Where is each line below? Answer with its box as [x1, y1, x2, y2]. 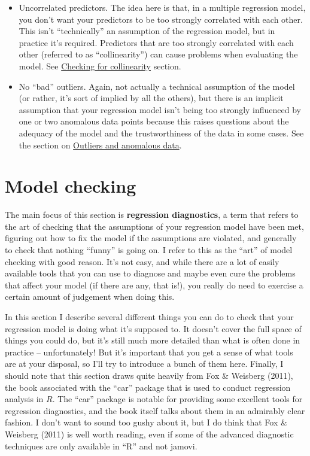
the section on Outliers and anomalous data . [19, 138, 182, 151]
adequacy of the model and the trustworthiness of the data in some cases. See [19, 126, 304, 139]
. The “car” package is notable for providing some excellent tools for [52, 393, 303, 405]
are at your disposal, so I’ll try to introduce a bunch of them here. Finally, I [5, 357, 284, 370]
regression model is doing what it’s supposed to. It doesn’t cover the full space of [5, 322, 302, 335]
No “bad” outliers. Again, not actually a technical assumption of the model [19, 80, 295, 92]
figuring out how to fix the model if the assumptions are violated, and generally [5, 232, 297, 244]
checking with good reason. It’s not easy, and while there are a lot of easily [5, 255, 279, 267]
